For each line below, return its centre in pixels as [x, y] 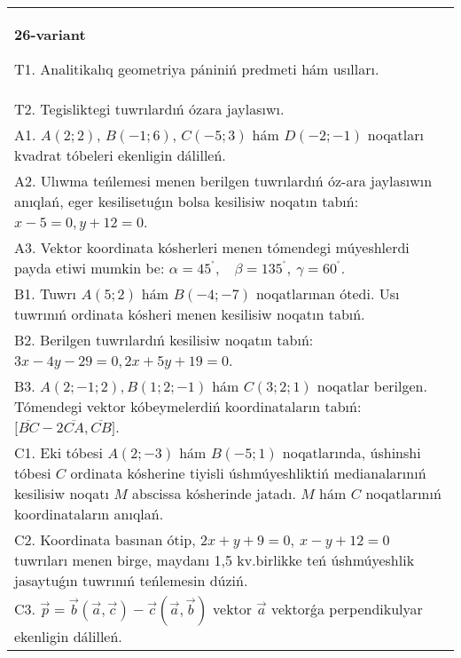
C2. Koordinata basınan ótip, [105, 539]
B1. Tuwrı [46, 293]
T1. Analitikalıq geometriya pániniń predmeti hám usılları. [197, 69]
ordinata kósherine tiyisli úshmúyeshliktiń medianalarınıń [248, 473]
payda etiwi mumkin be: [90, 268]
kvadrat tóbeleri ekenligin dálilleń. [120, 155]
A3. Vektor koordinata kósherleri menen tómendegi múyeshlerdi [212, 247]
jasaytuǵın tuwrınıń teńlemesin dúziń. [131, 580]
